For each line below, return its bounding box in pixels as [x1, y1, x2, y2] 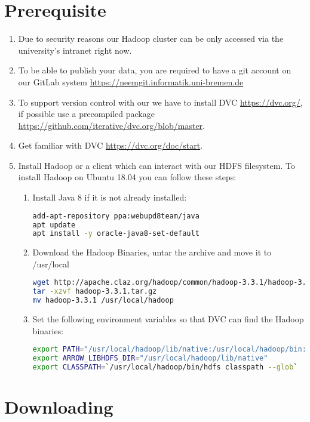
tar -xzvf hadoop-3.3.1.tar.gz [32, 287, 157, 296]
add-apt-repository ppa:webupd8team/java [32, 211, 199, 220]
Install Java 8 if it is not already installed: [32, 191, 187, 204]
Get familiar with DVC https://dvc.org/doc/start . [18, 139, 203, 152]
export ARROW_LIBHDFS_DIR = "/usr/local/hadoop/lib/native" [32, 354, 268, 363]
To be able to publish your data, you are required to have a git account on [18, 64, 291, 76]
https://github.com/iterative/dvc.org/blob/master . [18, 119, 205, 131]
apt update [32, 220, 76, 229]
